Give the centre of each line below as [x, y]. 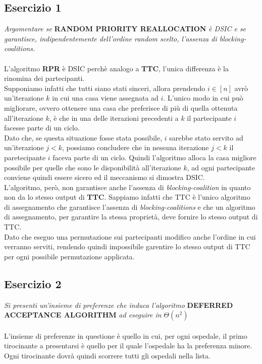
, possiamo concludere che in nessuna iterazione [136, 147]
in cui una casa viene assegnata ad [105, 98]
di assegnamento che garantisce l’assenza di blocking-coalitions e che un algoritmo [130, 207]
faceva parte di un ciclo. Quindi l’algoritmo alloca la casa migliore [154, 157]
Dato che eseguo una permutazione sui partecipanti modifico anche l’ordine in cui [130, 236]
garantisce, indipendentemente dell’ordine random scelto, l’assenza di [111, 38]
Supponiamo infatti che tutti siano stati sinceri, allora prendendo [105, 88]
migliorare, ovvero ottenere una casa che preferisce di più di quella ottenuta [121, 107]
